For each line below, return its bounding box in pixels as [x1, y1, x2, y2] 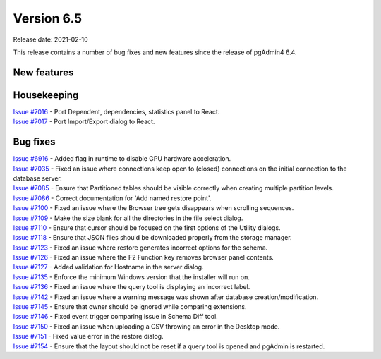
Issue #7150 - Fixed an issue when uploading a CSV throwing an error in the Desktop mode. [13, 322, 280, 331]
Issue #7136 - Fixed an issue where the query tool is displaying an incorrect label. [13, 283, 250, 291]
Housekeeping [13, 89, 79, 101]
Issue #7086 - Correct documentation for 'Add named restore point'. [13, 194, 212, 202]
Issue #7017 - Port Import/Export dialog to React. [13, 117, 155, 126]
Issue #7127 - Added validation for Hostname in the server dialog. [13, 263, 204, 272]
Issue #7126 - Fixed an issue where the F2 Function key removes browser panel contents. [13, 253, 274, 262]
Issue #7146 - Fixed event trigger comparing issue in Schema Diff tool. [13, 312, 218, 321]
